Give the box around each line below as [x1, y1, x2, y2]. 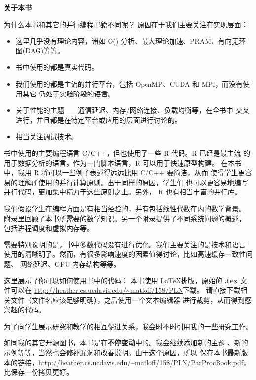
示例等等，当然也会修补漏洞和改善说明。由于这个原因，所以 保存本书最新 [4, 347, 241, 358]
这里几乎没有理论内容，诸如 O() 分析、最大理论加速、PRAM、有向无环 [15, 36, 246, 46]
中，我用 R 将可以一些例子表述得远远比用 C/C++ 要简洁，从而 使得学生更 [4, 167, 245, 178]
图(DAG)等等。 [15, 45, 65, 55]
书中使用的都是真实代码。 [15, 62, 99, 72]
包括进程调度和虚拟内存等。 [4, 223, 94, 233]
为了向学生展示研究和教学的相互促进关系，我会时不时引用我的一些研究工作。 [4, 321, 253, 331]
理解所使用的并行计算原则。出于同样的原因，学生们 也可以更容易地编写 [17, 177, 248, 187]
